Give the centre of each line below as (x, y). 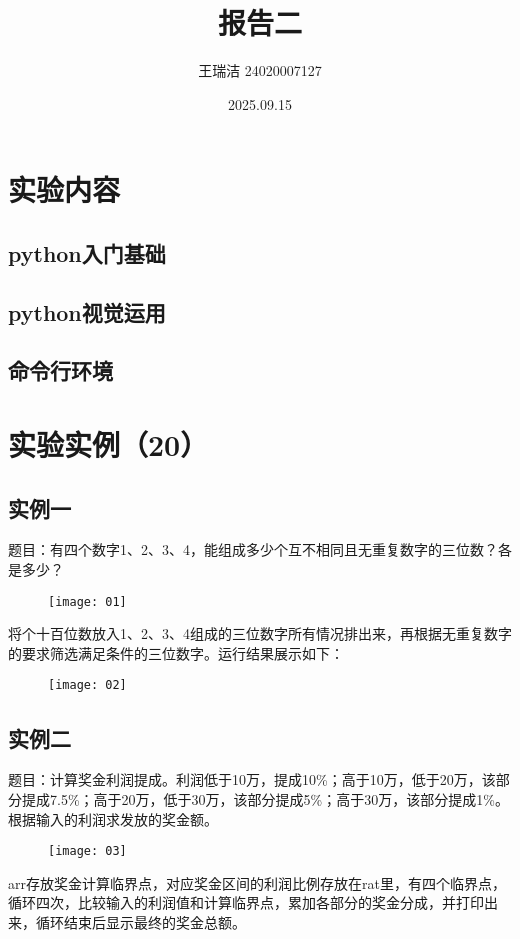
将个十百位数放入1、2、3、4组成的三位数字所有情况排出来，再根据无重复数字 (260, 633)
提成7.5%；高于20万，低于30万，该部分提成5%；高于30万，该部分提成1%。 (265, 798)
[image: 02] (87, 685)
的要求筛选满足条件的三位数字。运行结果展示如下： (176, 652)
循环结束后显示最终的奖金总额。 (140, 921)
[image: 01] (87, 601)
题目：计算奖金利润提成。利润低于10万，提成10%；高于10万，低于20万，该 (252, 779)
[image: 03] (87, 851)
